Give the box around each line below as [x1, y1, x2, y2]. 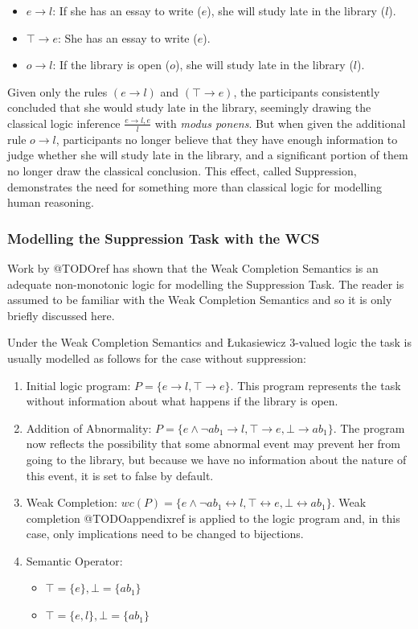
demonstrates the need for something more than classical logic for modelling [7, 178, 383, 195]
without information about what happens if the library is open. [26, 393, 338, 409]
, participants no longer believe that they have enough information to [55, 130, 398, 147]
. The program [333, 419, 405, 436]
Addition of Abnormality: [26, 419, 152, 436]
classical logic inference [7, 114, 121, 131]
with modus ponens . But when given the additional [154, 114, 406, 131]
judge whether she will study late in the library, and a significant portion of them [7, 146, 408, 163]
